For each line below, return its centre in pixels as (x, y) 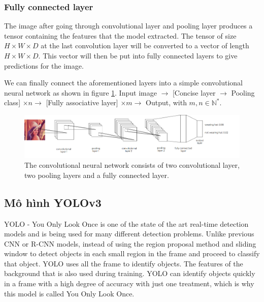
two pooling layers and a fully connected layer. (97, 175)
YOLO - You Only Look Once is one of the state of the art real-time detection (126, 223)
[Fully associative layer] (82, 102)
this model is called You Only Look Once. (69, 293)
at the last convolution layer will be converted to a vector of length (145, 46)
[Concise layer (194, 92)
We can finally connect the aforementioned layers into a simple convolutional (124, 83)
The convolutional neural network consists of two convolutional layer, (132, 165)
